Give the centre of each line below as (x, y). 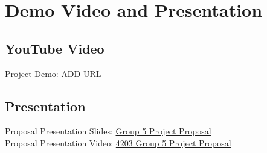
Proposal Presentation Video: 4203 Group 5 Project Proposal (118, 142)
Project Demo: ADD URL (53, 73)
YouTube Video (55, 48)
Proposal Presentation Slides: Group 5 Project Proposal (108, 131)
